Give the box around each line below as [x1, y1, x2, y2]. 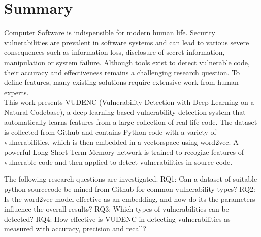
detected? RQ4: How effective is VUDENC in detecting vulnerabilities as [4, 213, 231, 224]
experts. [4, 86, 29, 97]
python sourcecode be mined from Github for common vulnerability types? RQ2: [4, 184, 255, 194]
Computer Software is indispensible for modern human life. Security [4, 27, 215, 38]
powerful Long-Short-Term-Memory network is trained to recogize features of [4, 146, 244, 157]
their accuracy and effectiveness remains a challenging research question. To [4, 67, 240, 77]
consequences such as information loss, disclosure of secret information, [4, 47, 225, 57]
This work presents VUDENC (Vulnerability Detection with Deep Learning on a [4, 97, 254, 107]
